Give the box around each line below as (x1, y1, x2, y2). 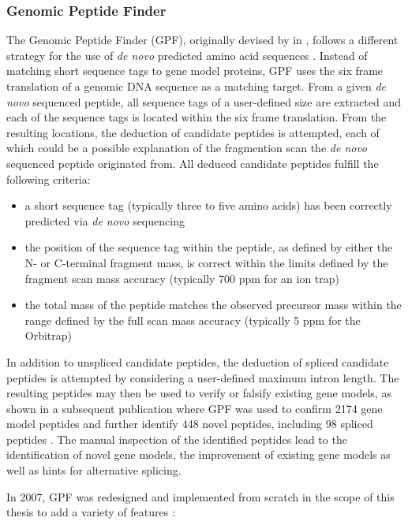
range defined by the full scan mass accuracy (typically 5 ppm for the (24, 311, 361, 328)
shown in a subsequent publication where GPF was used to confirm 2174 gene (6, 400, 383, 416)
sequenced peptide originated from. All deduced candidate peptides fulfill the (6, 155, 379, 171)
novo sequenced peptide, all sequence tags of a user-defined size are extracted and (6, 93, 402, 110)
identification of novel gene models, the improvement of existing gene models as (6, 446, 391, 463)
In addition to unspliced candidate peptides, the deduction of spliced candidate (6, 353, 389, 370)
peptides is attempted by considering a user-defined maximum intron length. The (6, 369, 399, 385)
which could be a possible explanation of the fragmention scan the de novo (6, 140, 368, 156)
